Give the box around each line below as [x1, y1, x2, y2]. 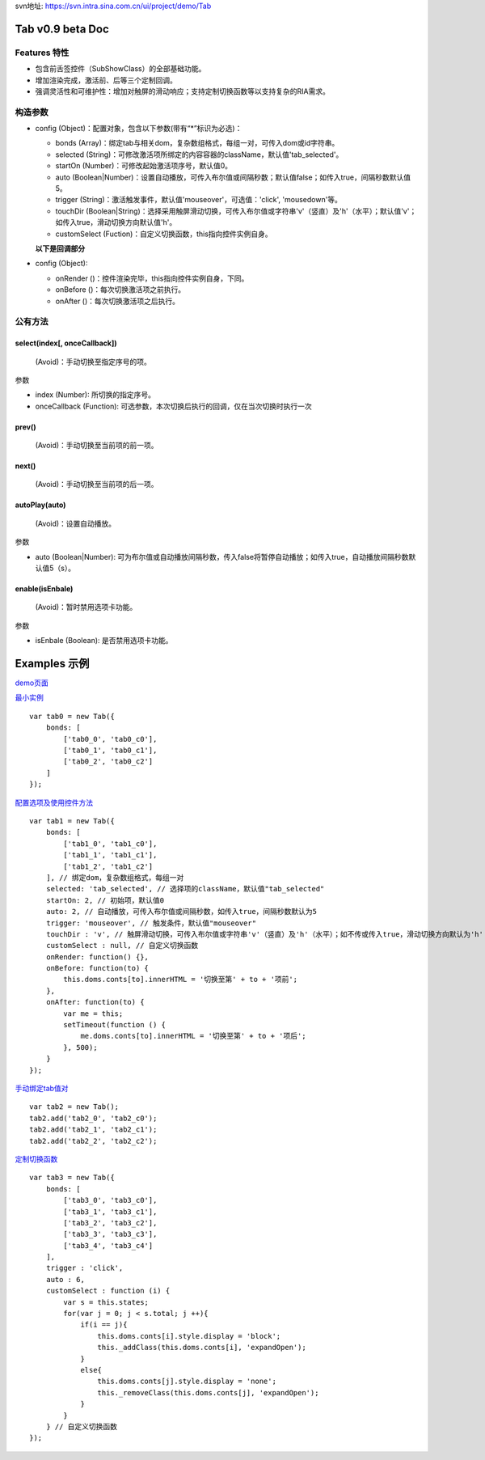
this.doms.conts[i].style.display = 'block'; [97, 1331, 281, 1340]
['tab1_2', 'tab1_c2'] [63, 861, 154, 871]
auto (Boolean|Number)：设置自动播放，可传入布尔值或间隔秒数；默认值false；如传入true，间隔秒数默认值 [55, 172, 411, 182]
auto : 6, [45, 1275, 85, 1284]
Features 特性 [15, 47, 70, 58]
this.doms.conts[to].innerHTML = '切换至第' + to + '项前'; [63, 975, 298, 984]
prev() [15, 421, 36, 432]
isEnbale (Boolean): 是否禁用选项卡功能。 [35, 636, 173, 645]
